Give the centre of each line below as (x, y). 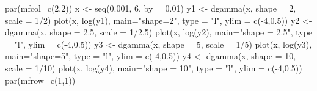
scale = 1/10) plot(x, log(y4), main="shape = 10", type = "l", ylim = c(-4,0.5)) (154, 67)
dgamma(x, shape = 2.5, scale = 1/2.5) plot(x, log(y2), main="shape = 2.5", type (159, 32)
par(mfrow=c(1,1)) (40, 80)
